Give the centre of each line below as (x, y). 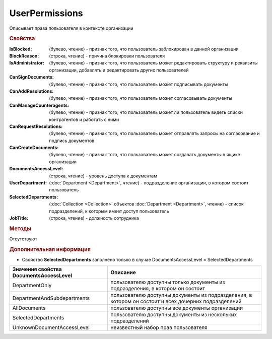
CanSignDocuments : (31, 77)
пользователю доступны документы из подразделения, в (181, 295)
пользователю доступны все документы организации (177, 308)
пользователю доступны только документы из (168, 282)
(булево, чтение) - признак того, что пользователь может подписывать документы (139, 84)
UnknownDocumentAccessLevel (51, 327)
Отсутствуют (23, 239)
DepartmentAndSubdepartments (51, 298)
